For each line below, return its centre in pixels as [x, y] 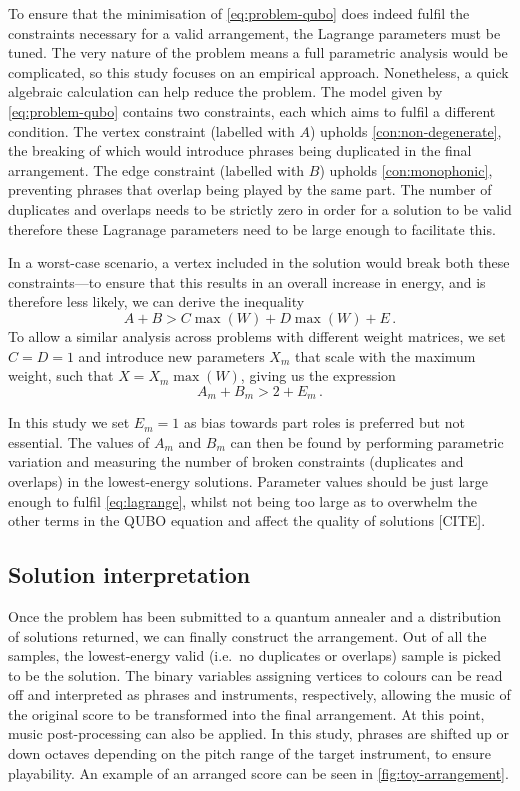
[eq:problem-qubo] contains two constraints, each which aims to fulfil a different [252, 110]
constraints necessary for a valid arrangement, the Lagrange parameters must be [254, 32]
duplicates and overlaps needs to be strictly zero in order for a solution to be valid [260, 208]
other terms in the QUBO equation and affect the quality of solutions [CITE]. [247, 520]
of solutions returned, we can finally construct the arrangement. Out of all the [247, 635]
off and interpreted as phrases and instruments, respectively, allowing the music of [259, 694]
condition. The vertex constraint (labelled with [151, 130]
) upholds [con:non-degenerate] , [405, 130]
